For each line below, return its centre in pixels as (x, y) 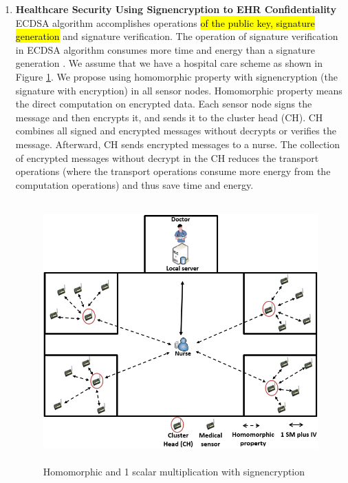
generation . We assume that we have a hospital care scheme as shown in (169, 63)
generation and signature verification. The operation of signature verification (177, 36)
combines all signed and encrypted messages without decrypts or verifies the (176, 131)
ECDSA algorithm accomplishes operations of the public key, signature (165, 22)
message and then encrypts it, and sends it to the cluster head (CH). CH (169, 117)
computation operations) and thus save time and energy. (134, 184)
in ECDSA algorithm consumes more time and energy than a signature (165, 49)
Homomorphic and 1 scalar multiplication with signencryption (174, 471)
